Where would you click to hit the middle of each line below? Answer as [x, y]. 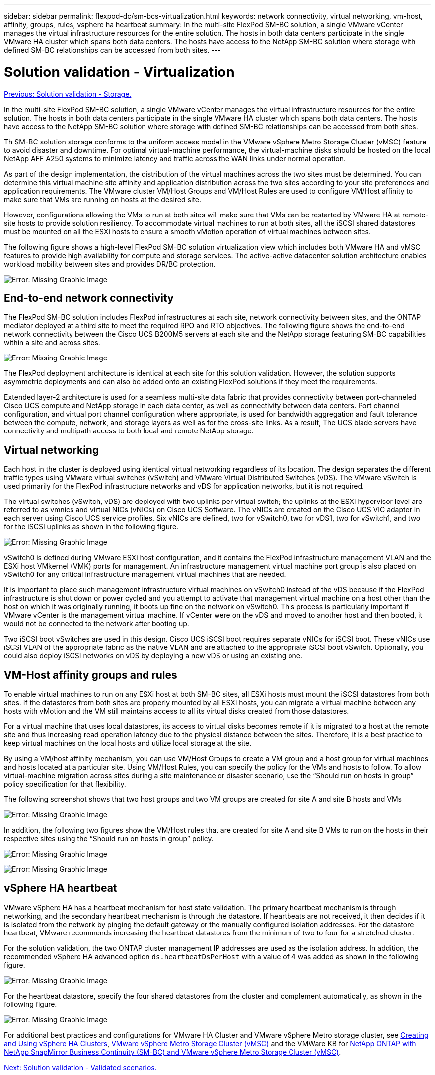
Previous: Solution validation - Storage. [68, 94]
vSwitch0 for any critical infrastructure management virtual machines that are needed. [145, 574]
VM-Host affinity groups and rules [91, 675]
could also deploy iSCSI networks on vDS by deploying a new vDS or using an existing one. [153, 656]
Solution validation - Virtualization [119, 72]
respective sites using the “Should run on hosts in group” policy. [109, 839]
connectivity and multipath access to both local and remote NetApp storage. [129, 431]
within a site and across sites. [52, 343]
